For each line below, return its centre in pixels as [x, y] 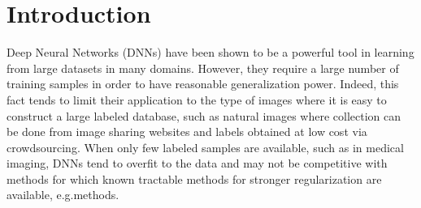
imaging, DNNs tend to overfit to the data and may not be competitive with [197, 163]
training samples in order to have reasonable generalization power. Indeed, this [203, 84]
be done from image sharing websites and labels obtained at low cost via [187, 132]
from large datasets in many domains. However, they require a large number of [203, 68]
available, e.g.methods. [63, 195]
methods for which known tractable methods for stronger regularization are [194, 178]
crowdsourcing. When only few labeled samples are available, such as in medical [205, 147]
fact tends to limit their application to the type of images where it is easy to [197, 99]
